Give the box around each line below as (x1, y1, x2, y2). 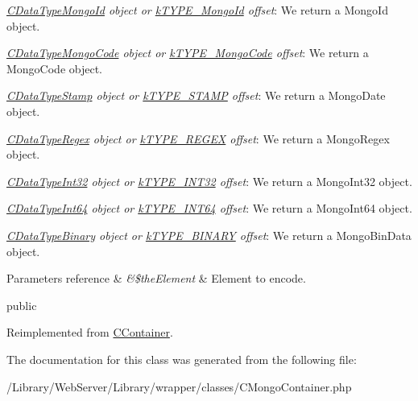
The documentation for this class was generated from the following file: (6, 350, 357, 367)
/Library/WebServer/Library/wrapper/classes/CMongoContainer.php (6, 378, 352, 395)
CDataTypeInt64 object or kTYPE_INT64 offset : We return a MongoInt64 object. (6, 200, 412, 217)
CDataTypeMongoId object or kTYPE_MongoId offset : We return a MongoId (6, 2, 388, 18)
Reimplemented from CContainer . (6, 324, 173, 341)
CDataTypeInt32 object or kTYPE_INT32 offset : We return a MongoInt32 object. (6, 172, 412, 189)
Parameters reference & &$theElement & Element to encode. (6, 270, 306, 287)
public (6, 296, 37, 313)
